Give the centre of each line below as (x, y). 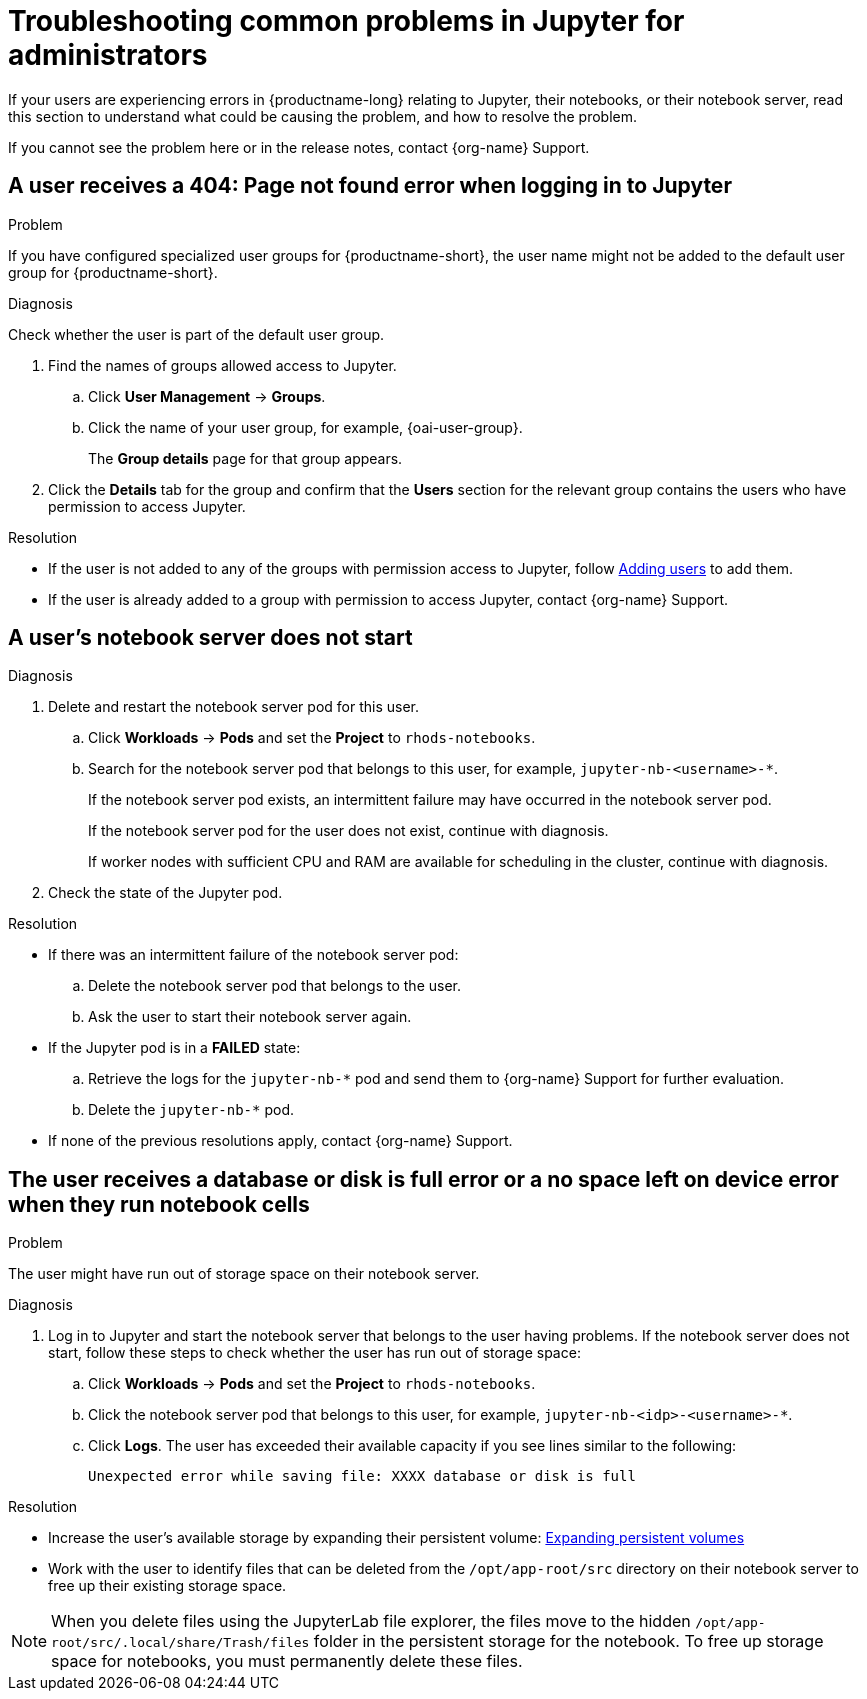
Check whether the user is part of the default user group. (196, 334)
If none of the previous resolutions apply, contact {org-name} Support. (280, 1141)
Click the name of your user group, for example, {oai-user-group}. (305, 427)
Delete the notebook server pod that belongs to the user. (274, 986)
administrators (108, 55)
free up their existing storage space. (167, 1586)
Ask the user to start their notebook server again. (250, 1017)
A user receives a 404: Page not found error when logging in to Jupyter (370, 186)
